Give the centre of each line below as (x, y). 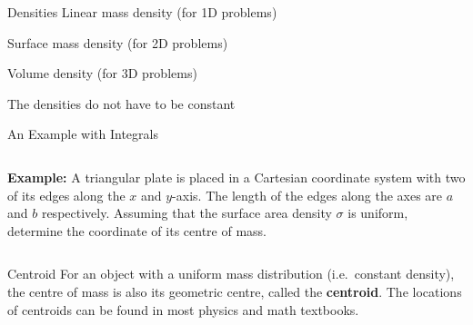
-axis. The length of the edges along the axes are (307, 195)
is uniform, (378, 213)
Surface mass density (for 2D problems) (118, 42)
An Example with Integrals (83, 134)
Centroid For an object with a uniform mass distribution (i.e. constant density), (231, 274)
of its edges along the (66, 195)
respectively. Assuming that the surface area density (186, 213)
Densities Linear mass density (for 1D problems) (142, 12)
